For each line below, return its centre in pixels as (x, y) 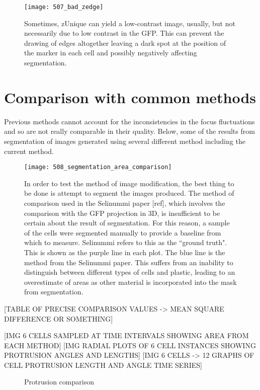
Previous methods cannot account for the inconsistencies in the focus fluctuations (129, 121)
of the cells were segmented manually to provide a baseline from (123, 232)
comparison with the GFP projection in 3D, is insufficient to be (122, 213)
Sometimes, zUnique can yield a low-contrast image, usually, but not (130, 23)
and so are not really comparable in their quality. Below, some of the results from (129, 131)
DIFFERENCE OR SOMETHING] (59, 318)
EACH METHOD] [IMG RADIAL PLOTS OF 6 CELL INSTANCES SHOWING (130, 345)
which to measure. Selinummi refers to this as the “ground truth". (126, 242)
